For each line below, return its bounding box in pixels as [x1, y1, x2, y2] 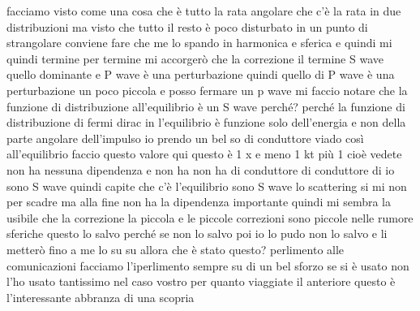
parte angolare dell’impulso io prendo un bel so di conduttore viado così [6, 129, 364, 146]
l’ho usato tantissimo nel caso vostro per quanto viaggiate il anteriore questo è [6, 273, 396, 290]
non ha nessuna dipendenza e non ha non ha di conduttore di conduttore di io [6, 161, 395, 178]
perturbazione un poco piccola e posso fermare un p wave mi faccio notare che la [6, 81, 408, 98]
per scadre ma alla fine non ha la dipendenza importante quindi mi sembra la [6, 193, 391, 210]
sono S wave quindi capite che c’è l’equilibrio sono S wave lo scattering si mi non [6, 177, 407, 194]
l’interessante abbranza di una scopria [6, 288, 195, 305]
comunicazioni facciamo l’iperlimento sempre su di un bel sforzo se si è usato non [6, 257, 409, 274]
